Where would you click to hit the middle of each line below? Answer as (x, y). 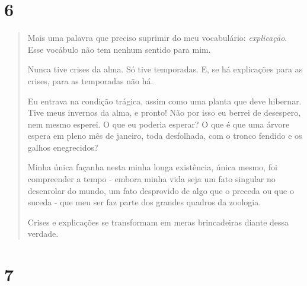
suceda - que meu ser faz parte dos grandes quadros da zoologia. (144, 202)
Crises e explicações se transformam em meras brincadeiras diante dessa (158, 222)
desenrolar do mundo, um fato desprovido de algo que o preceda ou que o (161, 190)
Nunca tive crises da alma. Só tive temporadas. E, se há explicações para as (165, 69)
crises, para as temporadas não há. (90, 80)
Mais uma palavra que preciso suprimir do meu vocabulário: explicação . (157, 38)
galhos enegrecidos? (63, 147)
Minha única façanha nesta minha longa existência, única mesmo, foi (152, 167)
